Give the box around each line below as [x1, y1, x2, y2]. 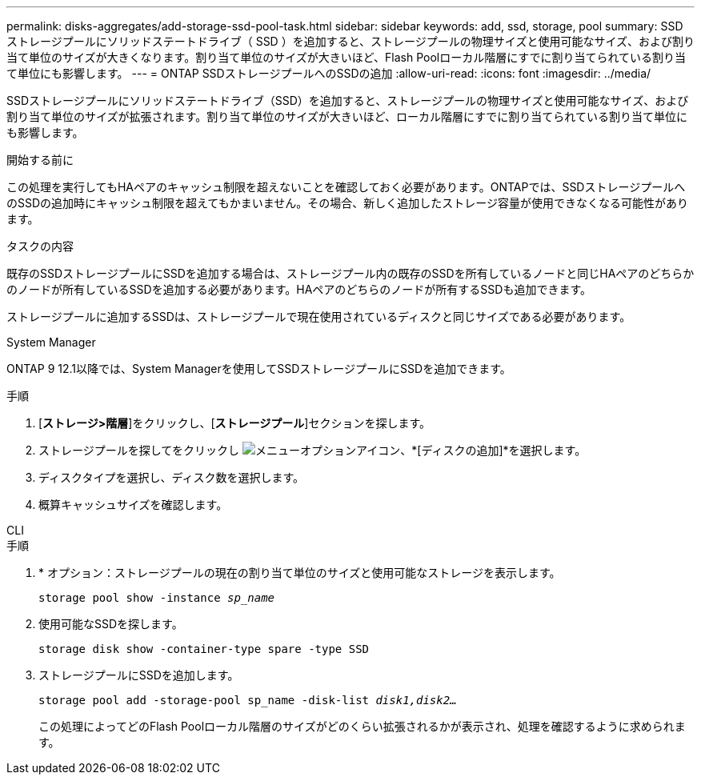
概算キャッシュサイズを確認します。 [38, 498, 228, 511]
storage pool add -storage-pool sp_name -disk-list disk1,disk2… [38, 694, 457, 707]
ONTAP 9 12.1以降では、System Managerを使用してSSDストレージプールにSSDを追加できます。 [6, 362, 511, 375]
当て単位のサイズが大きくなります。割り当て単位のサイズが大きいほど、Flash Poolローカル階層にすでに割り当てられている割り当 [6, 50, 687, 64]
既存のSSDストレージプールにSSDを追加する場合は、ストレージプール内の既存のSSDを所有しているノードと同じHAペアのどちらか [6, 266, 695, 280]
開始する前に [6, 153, 74, 166]
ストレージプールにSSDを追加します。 [38, 668, 239, 682]
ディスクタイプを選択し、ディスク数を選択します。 [38, 471, 305, 484]
